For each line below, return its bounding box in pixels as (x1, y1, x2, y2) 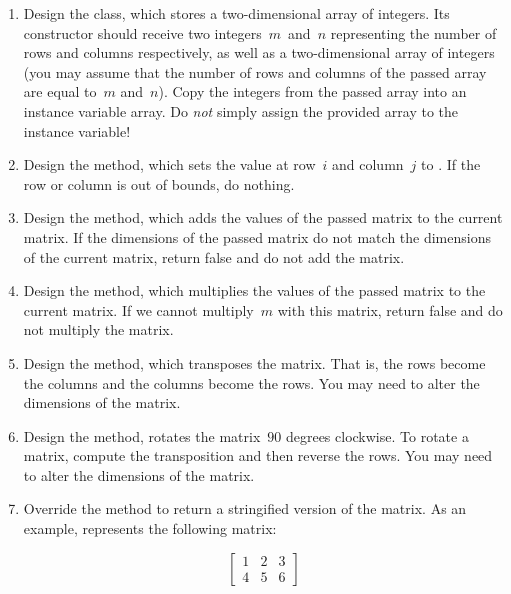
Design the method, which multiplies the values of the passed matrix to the (23, 280, 486, 301)
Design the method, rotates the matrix (23, 425, 261, 446)
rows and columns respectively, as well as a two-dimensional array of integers (23, 42, 495, 63)
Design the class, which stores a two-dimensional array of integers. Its (23, 3, 450, 23)
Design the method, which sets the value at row (23, 154, 316, 175)
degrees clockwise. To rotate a (285, 425, 469, 446)
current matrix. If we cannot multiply (23, 299, 254, 320)
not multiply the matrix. (23, 319, 174, 340)
